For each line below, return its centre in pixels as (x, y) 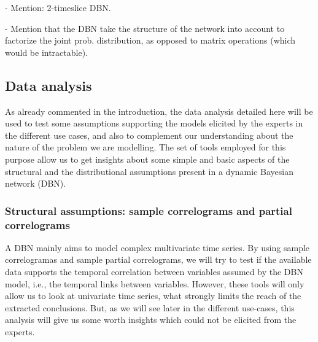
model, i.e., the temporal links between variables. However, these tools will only (155, 283)
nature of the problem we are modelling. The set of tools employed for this (145, 147)
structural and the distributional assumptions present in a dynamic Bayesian (149, 171)
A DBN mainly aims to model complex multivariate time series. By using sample (157, 247)
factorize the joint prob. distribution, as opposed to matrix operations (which (150, 40)
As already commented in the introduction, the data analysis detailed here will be (159, 111)
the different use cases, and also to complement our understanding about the (149, 135)
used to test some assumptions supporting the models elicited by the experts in (154, 123)
